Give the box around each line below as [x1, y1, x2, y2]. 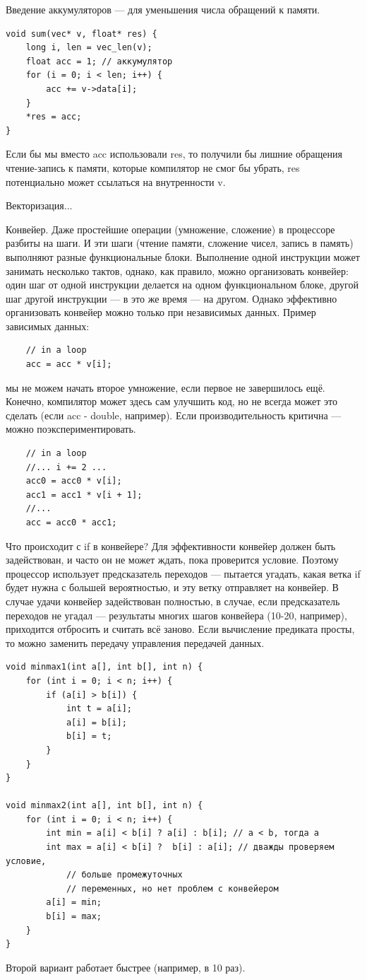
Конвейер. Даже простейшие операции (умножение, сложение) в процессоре [6, 221, 335, 236]
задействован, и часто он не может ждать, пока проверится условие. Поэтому [6, 552, 339, 567]
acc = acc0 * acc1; [25, 518, 117, 527]
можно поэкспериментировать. [6, 421, 136, 436]
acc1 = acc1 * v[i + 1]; [25, 489, 143, 500]
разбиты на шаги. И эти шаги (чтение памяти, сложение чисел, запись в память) [6, 235, 354, 250]
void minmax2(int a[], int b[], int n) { [6, 800, 203, 811]
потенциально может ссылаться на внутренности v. [6, 174, 226, 189]
